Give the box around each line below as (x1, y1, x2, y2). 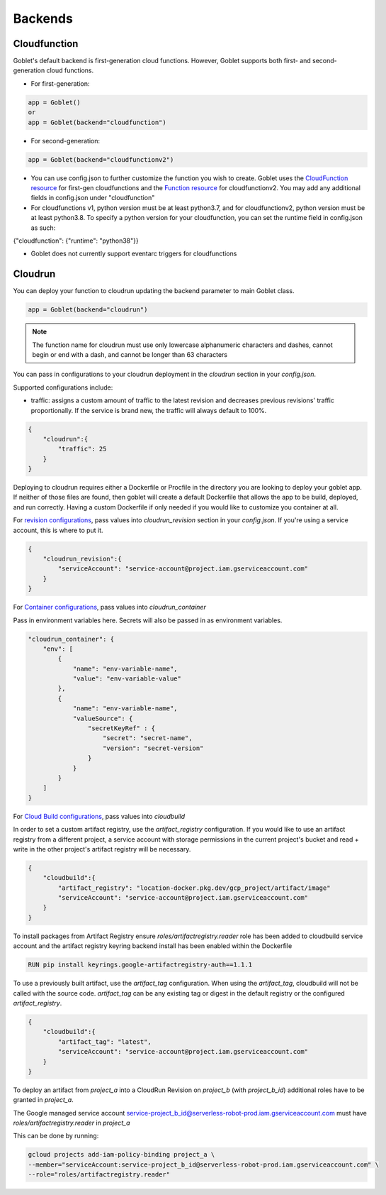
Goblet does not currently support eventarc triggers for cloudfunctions (30, 249, 237, 258)
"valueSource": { (72, 714, 133, 722)
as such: (30, 224, 56, 232)
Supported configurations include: (13, 383, 113, 392)
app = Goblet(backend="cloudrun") (28, 306, 148, 314)
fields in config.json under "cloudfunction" (30, 194, 155, 202)
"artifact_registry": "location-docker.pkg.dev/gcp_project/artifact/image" (57, 883, 331, 892)
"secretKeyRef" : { (87, 725, 156, 732)
